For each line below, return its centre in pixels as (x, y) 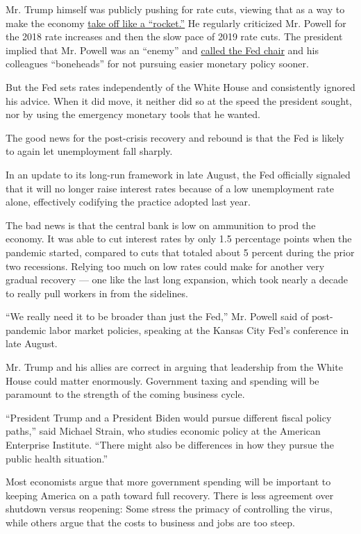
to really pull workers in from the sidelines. (97, 293)
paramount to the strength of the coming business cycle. (125, 394)
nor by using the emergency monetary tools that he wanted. (133, 114)
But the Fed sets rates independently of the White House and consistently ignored (180, 86)
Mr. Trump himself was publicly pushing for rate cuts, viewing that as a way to (175, 9)
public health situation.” (57, 458)
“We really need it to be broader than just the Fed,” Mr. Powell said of (157, 316)
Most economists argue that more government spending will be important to (168, 482)
